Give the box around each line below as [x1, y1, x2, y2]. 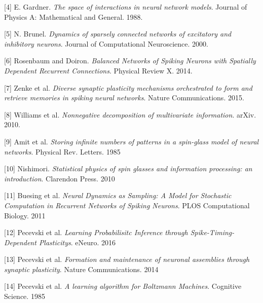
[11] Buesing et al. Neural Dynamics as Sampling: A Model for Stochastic [4, 190, 232, 201]
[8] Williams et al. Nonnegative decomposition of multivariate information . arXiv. [4, 109, 256, 120]
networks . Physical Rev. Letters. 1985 [4, 146, 121, 157]
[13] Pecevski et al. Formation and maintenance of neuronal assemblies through [4, 254, 250, 264]
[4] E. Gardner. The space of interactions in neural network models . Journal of [4, 2, 247, 12]
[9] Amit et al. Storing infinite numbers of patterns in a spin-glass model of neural [4, 136, 259, 146]
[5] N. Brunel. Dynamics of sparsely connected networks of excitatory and [4, 28, 232, 39]
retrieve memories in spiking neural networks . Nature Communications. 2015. [4, 92, 244, 103]
